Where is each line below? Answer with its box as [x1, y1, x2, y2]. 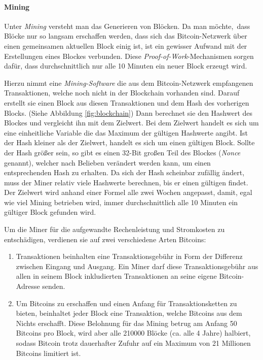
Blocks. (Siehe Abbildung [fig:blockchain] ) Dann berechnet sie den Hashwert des [4, 107, 253, 118]
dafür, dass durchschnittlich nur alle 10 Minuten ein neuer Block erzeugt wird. [4, 60, 247, 71]
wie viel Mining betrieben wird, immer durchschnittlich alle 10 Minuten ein [4, 197, 238, 207]
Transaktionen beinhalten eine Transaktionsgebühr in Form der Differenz [16, 251, 243, 261]
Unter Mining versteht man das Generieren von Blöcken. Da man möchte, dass [4, 20, 250, 31]
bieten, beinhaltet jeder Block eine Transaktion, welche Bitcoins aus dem [16, 308, 242, 318]
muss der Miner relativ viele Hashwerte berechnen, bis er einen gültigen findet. [4, 177, 248, 187]
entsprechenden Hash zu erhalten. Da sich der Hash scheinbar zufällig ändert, [4, 167, 245, 178]
